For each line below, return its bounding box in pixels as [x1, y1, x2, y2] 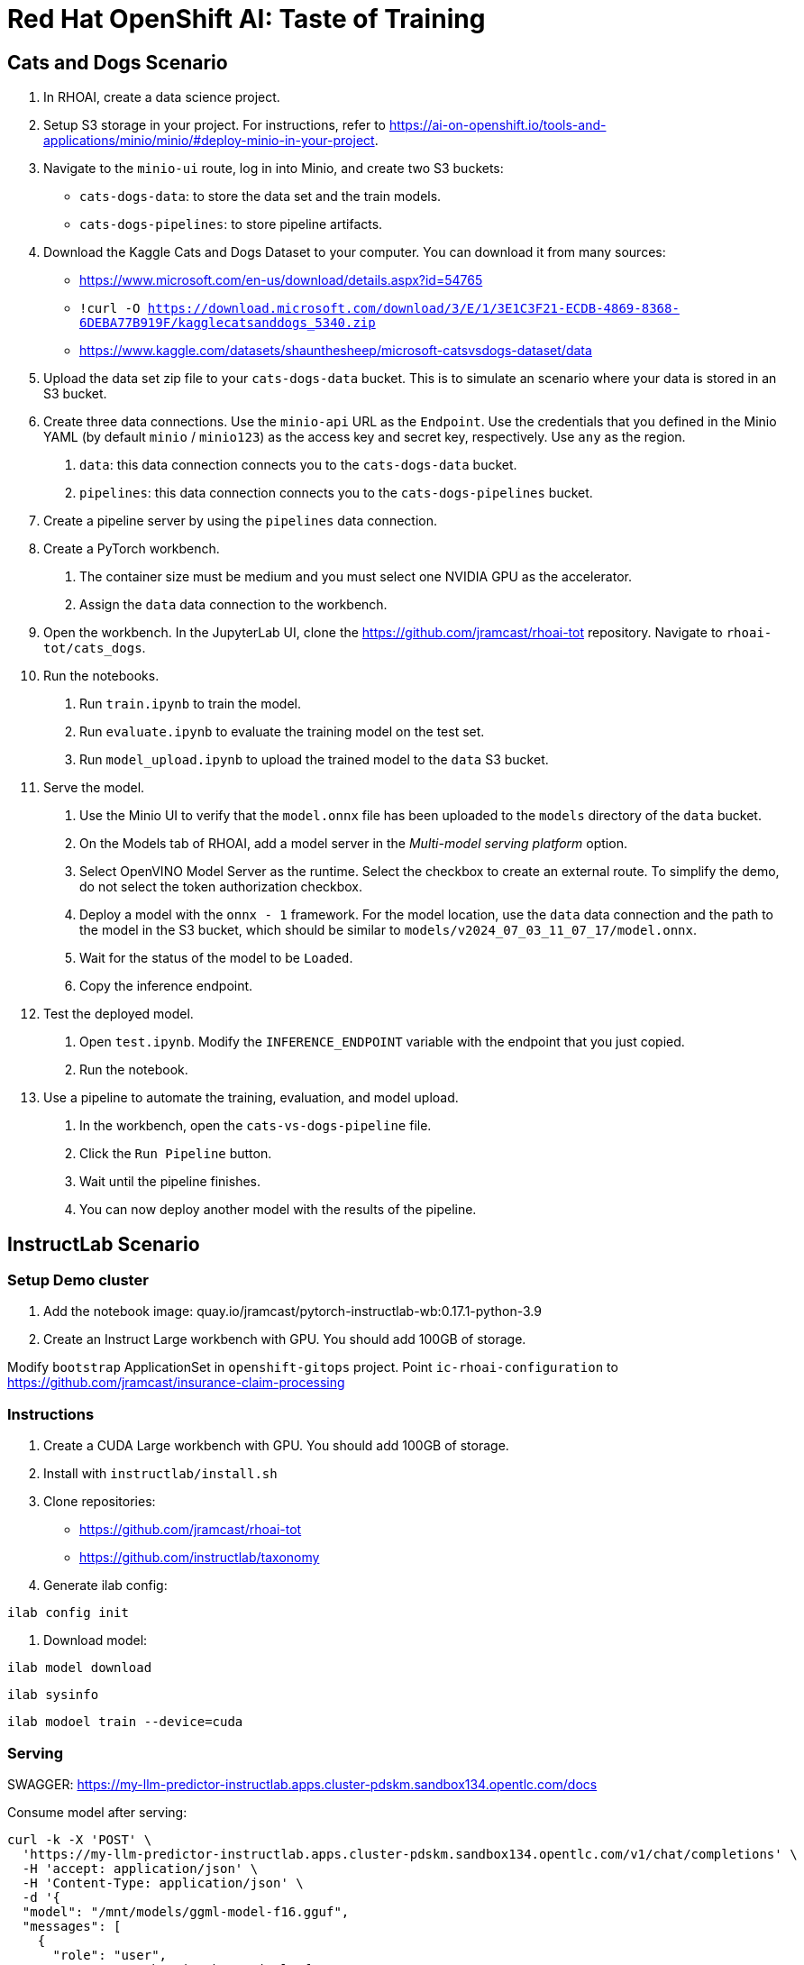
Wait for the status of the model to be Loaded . [79, 950, 353, 966]
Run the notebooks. [43, 668, 160, 684]
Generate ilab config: [43, 1577, 168, 1594]
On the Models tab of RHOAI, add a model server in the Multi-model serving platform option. [79, 836, 627, 852]
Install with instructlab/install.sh [43, 1466, 278, 1482]
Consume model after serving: [7, 1804, 187, 1820]
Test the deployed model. [43, 1006, 194, 1022]
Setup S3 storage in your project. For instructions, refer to [43, 117, 386, 133]
